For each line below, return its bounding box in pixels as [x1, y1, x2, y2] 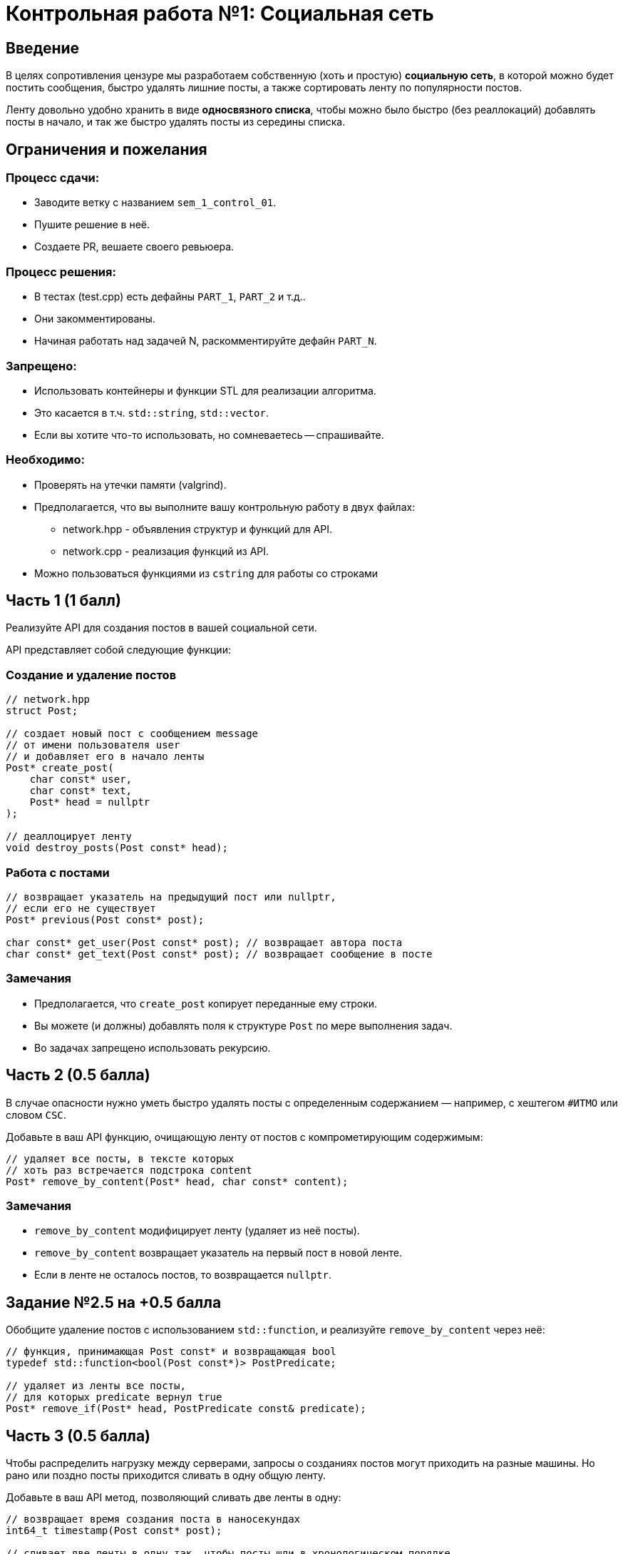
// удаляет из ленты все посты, [6, 1380, 186, 1392]
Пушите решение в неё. [34, 218, 150, 231]
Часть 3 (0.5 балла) [6, 1426, 151, 1445]
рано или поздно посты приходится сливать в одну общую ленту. [6, 1469, 326, 1482]
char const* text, [29, 785, 133, 797]
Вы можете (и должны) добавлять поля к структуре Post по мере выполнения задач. [34, 1019, 453, 1032]
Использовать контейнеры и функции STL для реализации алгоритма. [34, 384, 376, 397]
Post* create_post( [6, 762, 114, 774]
